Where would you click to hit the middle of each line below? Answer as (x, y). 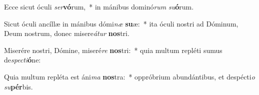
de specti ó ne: (22, 60)
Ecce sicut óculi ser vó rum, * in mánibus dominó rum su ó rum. (99, 6)
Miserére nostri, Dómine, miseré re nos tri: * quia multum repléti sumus (113, 50)
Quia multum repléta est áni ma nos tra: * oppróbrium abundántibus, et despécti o (129, 76)
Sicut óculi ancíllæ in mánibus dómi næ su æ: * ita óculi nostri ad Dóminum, (121, 23)
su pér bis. (18, 86)
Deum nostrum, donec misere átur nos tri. (67, 33)
